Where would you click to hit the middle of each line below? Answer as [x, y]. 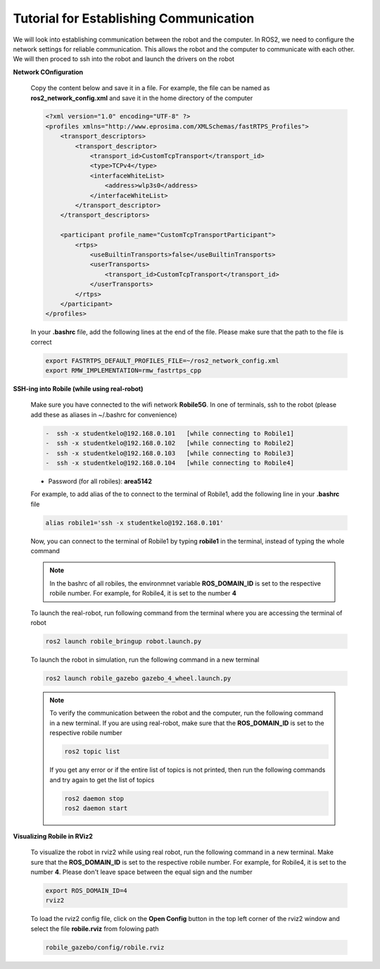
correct [41, 342]
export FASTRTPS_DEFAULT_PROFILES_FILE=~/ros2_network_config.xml [162, 360]
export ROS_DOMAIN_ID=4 [87, 891]
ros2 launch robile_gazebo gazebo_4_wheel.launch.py [138, 678]
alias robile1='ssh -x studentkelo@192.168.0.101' [135, 523]
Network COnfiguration [48, 72]
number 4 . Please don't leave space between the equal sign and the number [141, 872]
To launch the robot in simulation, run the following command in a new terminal [145, 660]
